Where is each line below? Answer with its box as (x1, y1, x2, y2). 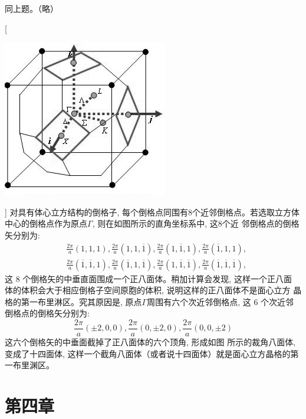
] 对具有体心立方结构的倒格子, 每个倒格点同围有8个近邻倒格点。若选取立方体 (5, 205, 300, 218)
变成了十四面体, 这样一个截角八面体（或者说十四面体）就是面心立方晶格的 (5, 347, 291, 359)
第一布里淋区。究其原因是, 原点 (21, 295, 142, 307)
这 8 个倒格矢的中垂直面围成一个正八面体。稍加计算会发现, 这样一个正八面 (5, 272, 292, 284)
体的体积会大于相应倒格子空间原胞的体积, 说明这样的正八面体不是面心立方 (5, 284, 291, 296)
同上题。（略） (5, 2, 58, 14)
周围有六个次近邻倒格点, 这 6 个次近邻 (147, 295, 294, 307)
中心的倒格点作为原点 (5, 217, 87, 230)
